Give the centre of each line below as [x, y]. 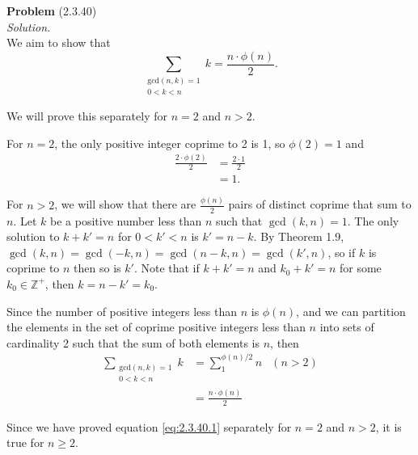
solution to [33, 236]
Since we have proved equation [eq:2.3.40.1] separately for [149, 426]
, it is [388, 426]
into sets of [347, 327]
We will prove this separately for [87, 116]
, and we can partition [351, 311]
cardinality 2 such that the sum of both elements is [133, 342]
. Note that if [167, 268]
